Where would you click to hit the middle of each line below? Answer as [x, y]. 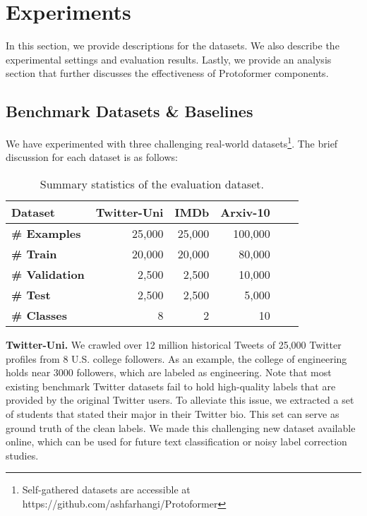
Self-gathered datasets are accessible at [106, 490]
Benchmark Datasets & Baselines [130, 111]
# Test [31, 294]
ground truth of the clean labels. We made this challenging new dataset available [181, 427]
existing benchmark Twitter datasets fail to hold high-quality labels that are [171, 386]
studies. [22, 455]
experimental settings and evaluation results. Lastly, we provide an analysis [169, 59]
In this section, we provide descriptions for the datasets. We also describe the [173, 46]
